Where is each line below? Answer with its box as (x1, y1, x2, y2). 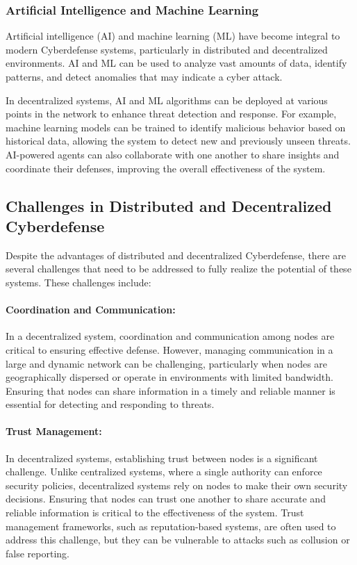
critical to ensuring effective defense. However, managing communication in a (6, 342, 333, 357)
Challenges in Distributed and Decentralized (6, 195, 332, 216)
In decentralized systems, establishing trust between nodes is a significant (6, 450, 318, 465)
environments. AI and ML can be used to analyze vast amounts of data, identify (6, 56, 347, 70)
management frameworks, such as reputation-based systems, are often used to (6, 518, 336, 533)
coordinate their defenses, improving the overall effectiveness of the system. (6, 161, 326, 175)
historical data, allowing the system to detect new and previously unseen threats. (6, 133, 351, 148)
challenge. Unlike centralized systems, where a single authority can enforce (6, 464, 322, 479)
